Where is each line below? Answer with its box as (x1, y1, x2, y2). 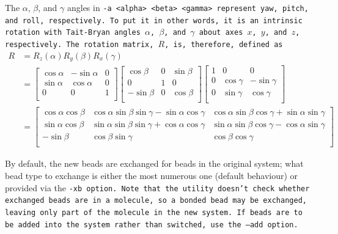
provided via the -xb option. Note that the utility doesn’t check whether (5, 181, 310, 194)
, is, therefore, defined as (164, 40, 283, 49)
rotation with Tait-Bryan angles (5, 28, 141, 37)
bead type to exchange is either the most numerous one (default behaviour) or (5, 169, 298, 182)
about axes (199, 28, 243, 37)
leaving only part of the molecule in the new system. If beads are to (5, 208, 303, 217)
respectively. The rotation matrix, (5, 40, 154, 49)
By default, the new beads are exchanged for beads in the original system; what (5, 157, 304, 170)
